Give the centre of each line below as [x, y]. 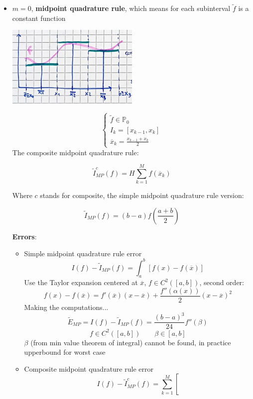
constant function [39, 18]
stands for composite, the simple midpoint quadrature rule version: [142, 195]
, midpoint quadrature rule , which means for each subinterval [131, 8]
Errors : [24, 236]
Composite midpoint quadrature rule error [89, 368]
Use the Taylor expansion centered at [81, 282]
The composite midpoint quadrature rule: [75, 152]
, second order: [222, 282]
